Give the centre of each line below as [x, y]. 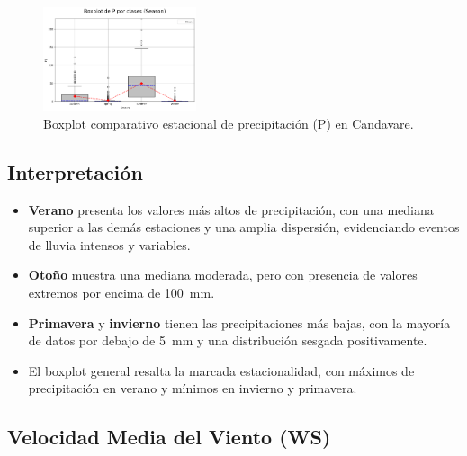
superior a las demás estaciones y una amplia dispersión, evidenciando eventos [244, 227]
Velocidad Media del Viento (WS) [169, 437]
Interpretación [75, 171]
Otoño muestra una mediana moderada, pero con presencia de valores [223, 275]
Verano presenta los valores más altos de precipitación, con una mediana [231, 209]
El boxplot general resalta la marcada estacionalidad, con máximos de [221, 370]
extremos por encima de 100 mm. [121, 293]
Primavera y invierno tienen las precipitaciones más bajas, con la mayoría [239, 322]
